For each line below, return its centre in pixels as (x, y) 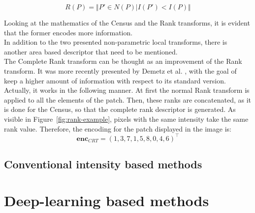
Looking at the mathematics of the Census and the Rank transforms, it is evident (127, 23)
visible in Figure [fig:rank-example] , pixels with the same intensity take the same (126, 119)
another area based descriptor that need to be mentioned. (91, 51)
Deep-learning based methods (107, 200)
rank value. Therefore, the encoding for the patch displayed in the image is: (118, 128)
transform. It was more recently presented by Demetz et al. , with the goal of (120, 70)
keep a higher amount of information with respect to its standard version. (115, 80)
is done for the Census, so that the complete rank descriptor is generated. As (120, 109)
